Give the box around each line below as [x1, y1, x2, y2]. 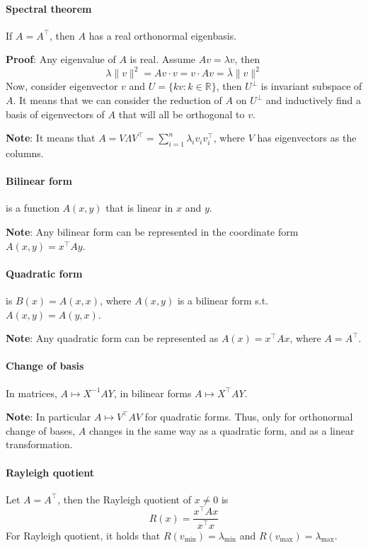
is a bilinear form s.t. [177, 293, 269, 308]
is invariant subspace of [260, 79, 362, 93]
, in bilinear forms [113, 385, 192, 400]
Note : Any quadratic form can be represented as [6, 331, 219, 346]
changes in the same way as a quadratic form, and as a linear [88, 423, 355, 438]
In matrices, [6, 385, 57, 400]
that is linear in [105, 200, 173, 215]
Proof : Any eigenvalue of [6, 52, 116, 67]
